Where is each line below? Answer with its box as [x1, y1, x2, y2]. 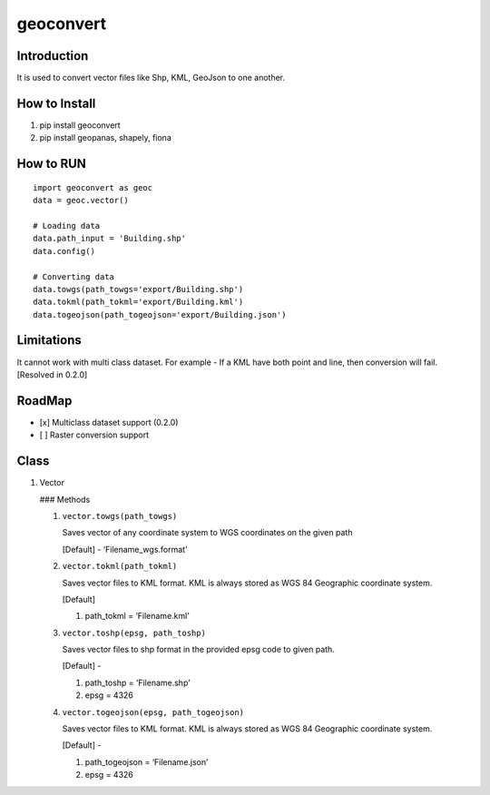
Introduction [16, 48, 89, 64]
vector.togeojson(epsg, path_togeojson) [62, 707, 245, 717]
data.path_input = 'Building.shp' [33, 233, 186, 244]
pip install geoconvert [39, 119, 122, 131]
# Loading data [33, 221, 101, 231]
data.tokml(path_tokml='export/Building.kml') [33, 297, 244, 308]
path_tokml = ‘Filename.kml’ [84, 611, 190, 622]
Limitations [16, 332, 82, 348]
